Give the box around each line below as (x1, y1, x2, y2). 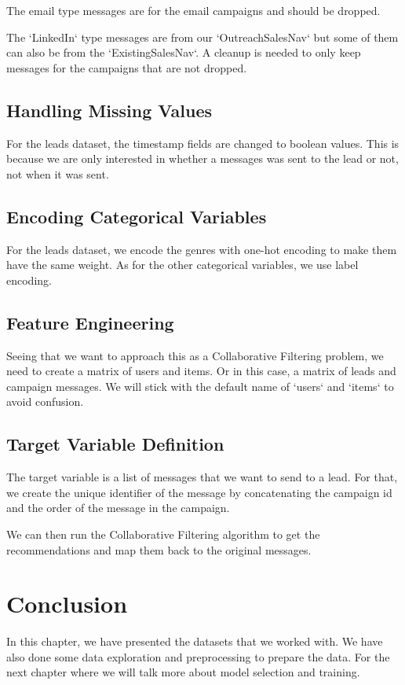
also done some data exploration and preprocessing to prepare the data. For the (6, 648, 390, 665)
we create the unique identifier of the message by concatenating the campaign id (6, 484, 392, 500)
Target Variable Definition (6, 432, 224, 456)
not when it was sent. (6, 165, 109, 182)
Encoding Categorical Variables (6, 204, 267, 228)
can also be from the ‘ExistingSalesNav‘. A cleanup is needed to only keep (6, 44, 361, 61)
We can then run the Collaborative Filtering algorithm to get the (6, 525, 320, 542)
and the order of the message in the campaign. (6, 499, 230, 516)
